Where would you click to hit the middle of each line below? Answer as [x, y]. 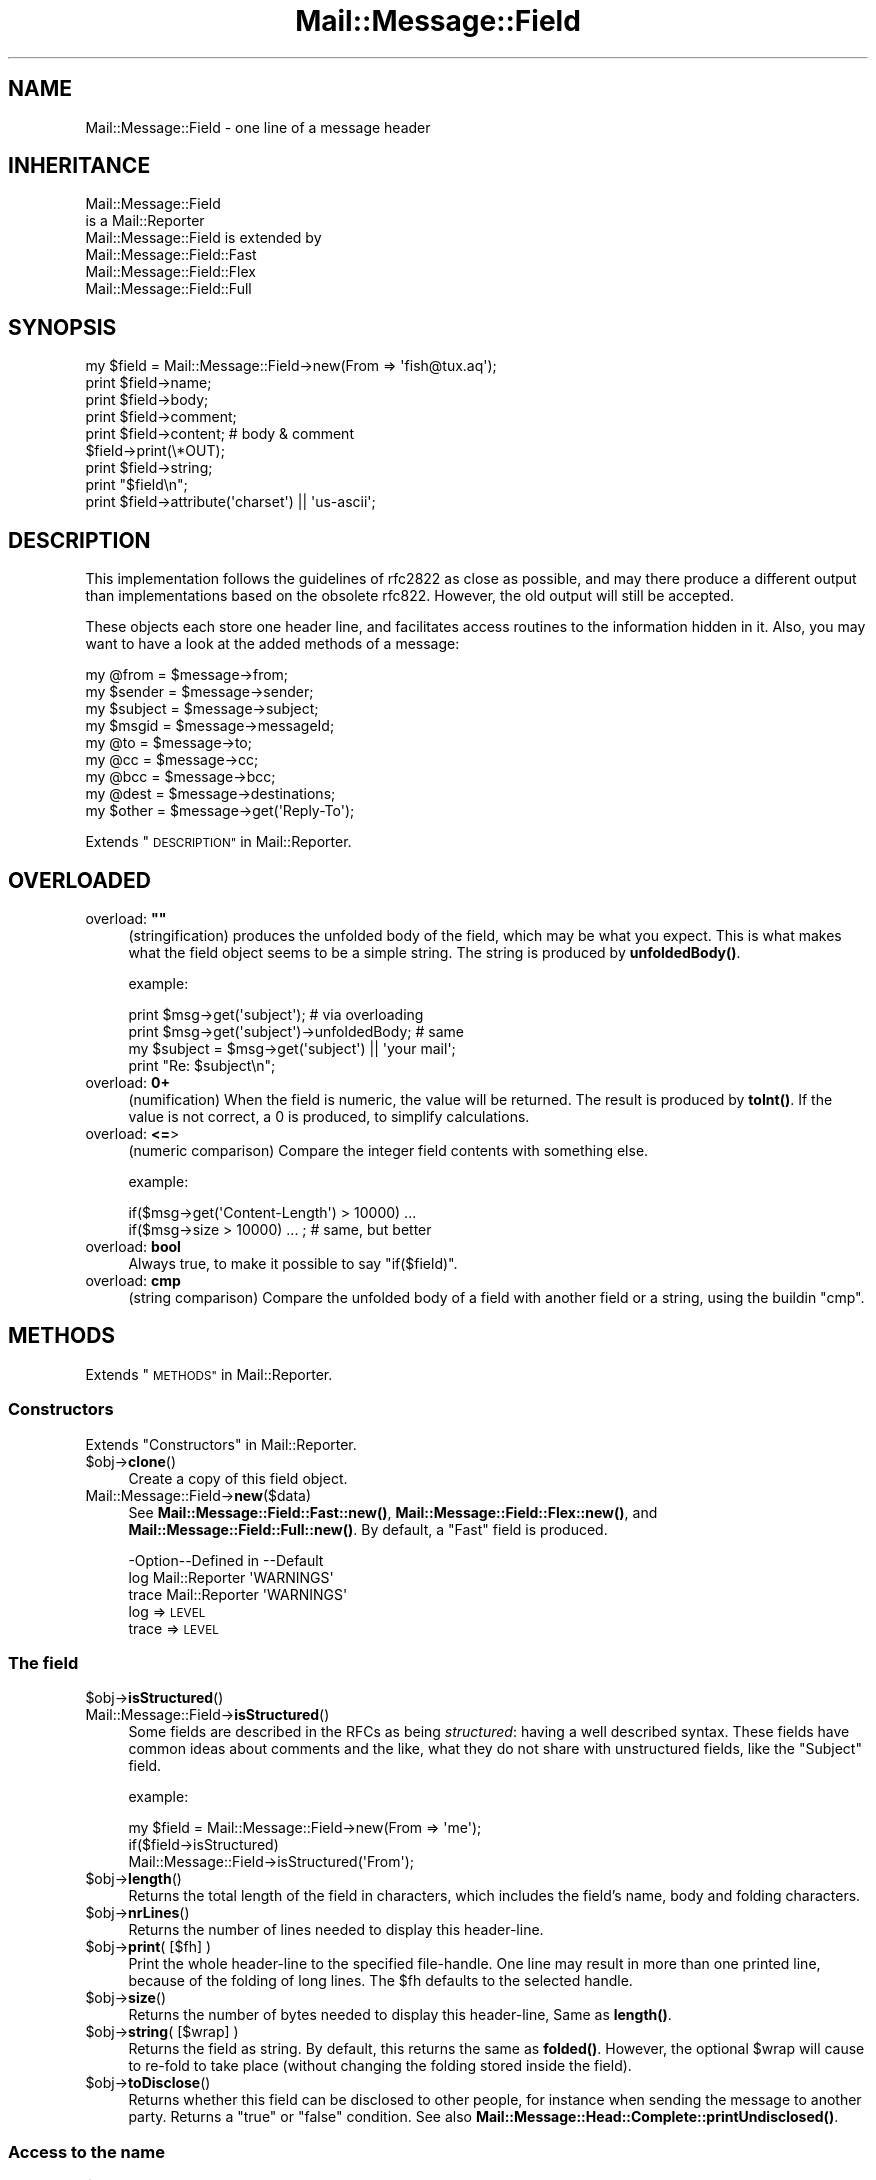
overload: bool [133, 1246]
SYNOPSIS [62, 327]
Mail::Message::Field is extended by [203, 238]
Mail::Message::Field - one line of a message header [258, 127]
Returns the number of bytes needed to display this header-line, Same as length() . [400, 2015]
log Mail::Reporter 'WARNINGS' [231, 1577]
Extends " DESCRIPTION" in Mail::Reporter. [218, 842]
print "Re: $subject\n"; [202, 1065]
